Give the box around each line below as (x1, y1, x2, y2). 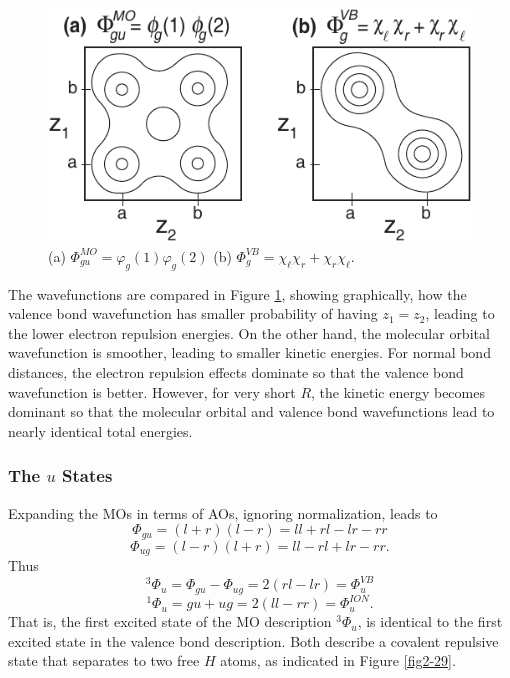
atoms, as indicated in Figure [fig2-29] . (220, 650, 456, 671)
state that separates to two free (8, 650, 200, 671)
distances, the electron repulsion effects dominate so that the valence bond (8, 361, 464, 382)
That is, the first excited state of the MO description (8, 611, 332, 632)
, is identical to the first (357, 611, 503, 632)
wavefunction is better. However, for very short (8, 381, 296, 402)
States (62, 463, 113, 488)
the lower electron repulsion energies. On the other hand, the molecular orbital (8, 322, 490, 343)
